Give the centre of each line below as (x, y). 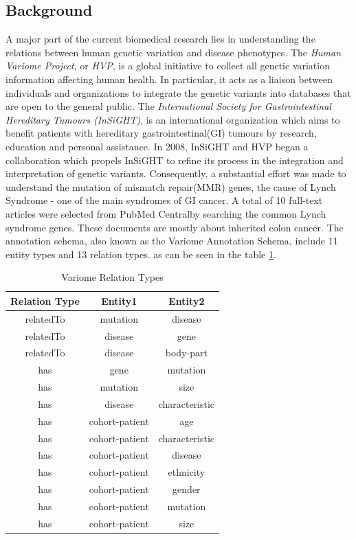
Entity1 (119, 300)
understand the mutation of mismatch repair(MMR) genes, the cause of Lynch (171, 186)
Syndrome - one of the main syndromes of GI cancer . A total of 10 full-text (164, 200)
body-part (186, 353)
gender (187, 489)
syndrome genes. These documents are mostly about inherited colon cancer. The (175, 227)
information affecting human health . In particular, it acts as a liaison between (169, 79)
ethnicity (187, 472)
